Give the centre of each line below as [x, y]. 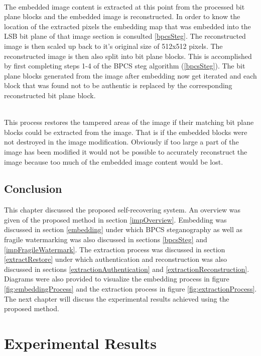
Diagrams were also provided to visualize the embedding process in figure [117, 279]
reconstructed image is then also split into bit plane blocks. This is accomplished [128, 56]
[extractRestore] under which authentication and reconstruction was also [116, 259]
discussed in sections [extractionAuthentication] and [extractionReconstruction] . [127, 269]
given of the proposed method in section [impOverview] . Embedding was [115, 219]
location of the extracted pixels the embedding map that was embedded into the [127, 26]
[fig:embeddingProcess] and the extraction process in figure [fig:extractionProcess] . [130, 289]
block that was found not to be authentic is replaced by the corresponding [118, 85]
